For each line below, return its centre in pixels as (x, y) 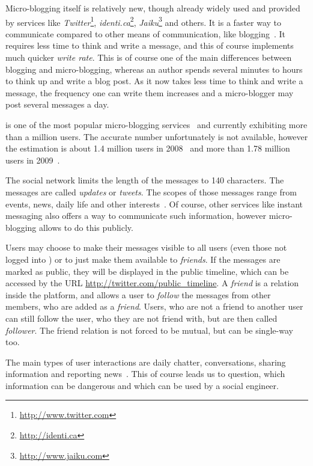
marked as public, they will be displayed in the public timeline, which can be (147, 271)
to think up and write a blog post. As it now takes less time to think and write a (154, 81)
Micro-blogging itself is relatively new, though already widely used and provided (153, 8)
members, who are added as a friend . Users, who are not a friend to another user (154, 306)
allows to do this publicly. (86, 227)
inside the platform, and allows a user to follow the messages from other (138, 294)
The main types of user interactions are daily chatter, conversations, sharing (146, 362)
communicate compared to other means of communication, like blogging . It (146, 33)
